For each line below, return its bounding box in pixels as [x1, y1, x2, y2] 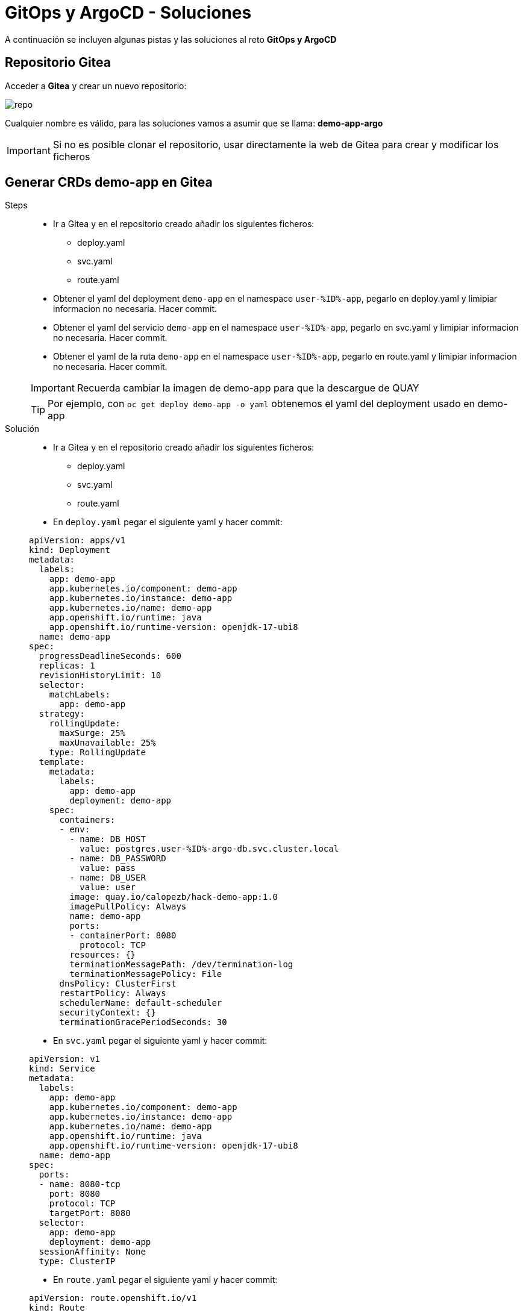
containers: [59, 815, 116, 825]
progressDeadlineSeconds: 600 [39, 651, 181, 661]
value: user [80, 882, 136, 893]
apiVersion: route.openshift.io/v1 [29, 1293, 197, 1303]
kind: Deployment [29, 545, 110, 555]
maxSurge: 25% [59, 728, 126, 738]
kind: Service [29, 1064, 95, 1074]
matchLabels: [49, 690, 110, 700]
